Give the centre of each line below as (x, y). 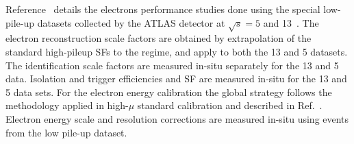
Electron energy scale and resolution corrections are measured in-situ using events (177, 118)
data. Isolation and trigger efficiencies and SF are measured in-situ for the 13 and (176, 79)
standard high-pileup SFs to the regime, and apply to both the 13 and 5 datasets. (177, 51)
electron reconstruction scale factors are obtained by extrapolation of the (159, 38)
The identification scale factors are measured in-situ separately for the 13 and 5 (172, 65)
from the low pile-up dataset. (66, 132)
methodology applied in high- (67, 105)
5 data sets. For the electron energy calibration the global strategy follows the (169, 92)
